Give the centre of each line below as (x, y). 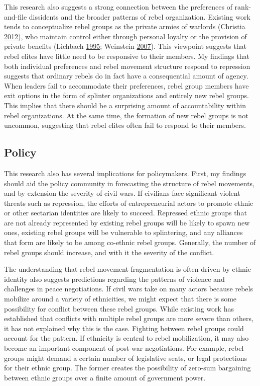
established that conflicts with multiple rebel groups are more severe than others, (129, 318)
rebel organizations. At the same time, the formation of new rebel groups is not (126, 115)
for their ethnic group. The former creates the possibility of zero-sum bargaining (127, 368)
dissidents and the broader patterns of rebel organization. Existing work (140, 16)
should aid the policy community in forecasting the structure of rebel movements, (129, 183)
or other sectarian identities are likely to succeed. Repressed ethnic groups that (125, 213)
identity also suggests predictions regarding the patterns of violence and (114, 279)
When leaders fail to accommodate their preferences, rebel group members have (126, 85)
